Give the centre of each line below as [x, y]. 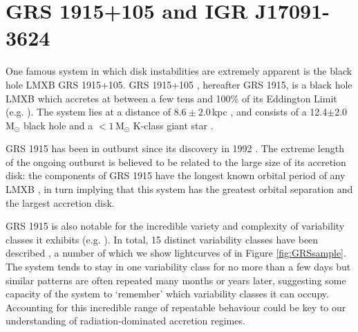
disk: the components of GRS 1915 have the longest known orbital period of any [176, 175]
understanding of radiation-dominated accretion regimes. [125, 321]
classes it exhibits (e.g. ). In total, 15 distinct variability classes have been [162, 239]
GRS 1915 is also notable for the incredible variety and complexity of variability [175, 226]
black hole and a [58, 125]
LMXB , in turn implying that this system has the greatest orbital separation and [179, 189]
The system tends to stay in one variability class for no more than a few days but [178, 267]
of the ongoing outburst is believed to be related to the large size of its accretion [176, 162]
